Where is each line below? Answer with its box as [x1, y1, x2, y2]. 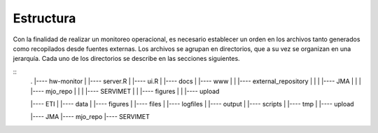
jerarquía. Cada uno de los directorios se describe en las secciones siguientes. [13, 55, 241, 63]
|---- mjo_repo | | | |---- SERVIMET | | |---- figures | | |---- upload [30, 87, 220, 95]
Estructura [13, 10, 76, 26]
